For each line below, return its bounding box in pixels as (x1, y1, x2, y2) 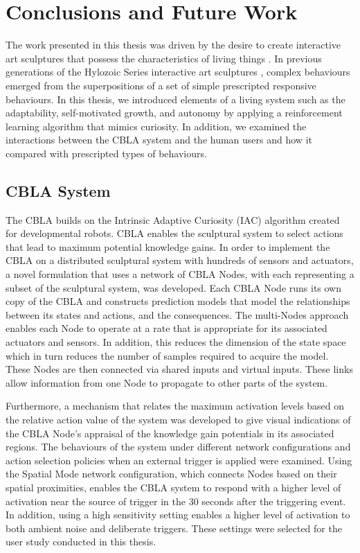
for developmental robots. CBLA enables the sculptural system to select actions (6, 226, 343, 240)
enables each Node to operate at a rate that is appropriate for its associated (6, 321, 327, 335)
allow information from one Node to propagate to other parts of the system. (6, 375, 328, 389)
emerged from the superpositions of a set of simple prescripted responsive (6, 78, 316, 92)
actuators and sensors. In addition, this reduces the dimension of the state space (6, 335, 346, 349)
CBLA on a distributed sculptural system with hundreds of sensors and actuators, (6, 253, 354, 267)
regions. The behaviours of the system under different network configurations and (6, 439, 351, 454)
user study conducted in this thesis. (6, 534, 156, 549)
